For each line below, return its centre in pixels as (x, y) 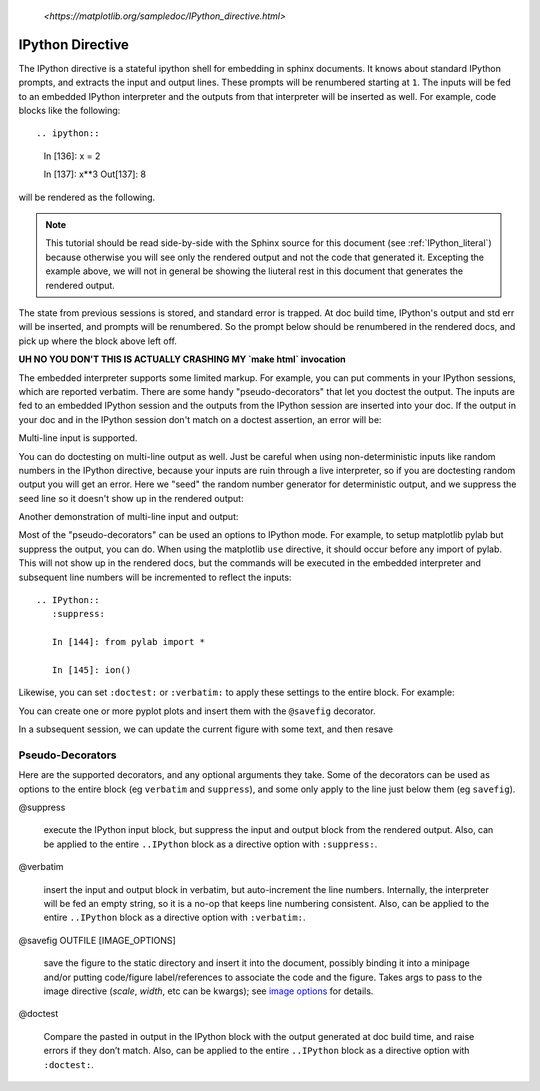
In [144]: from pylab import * (128, 642)
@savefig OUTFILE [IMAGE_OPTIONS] (97, 940)
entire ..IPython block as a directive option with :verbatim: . (174, 917)
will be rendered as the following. (87, 197)
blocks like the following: (69, 111)
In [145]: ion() (91, 669)
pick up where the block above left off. (97, 341)
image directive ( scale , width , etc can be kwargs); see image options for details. (208, 991)
